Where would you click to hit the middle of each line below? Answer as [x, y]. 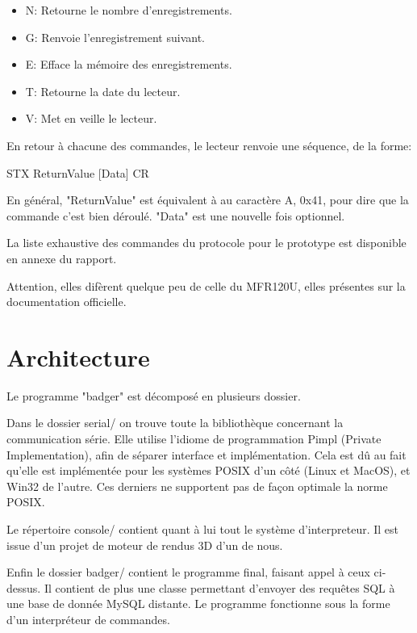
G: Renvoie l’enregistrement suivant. [115, 37]
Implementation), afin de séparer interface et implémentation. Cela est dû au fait [206, 454]
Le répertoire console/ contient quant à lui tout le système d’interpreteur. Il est [203, 529]
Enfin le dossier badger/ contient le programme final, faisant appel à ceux [188, 572]
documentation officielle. [67, 302]
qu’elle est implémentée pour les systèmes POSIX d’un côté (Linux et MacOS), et [208, 470]
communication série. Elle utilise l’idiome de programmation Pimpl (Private [194, 439]
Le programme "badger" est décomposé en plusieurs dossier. [154, 395]
